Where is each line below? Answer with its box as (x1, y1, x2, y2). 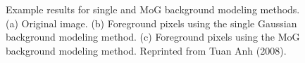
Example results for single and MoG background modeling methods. (6, 2, 300, 16)
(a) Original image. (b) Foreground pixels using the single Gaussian (6, 15, 297, 30)
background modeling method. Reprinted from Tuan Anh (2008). (6, 43, 287, 57)
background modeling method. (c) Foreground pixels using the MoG (6, 29, 300, 44)
